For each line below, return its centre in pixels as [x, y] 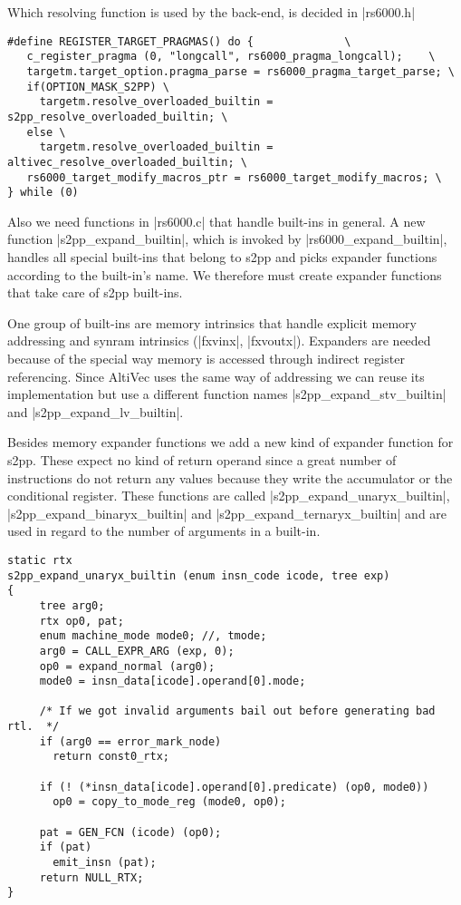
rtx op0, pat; [82, 621]
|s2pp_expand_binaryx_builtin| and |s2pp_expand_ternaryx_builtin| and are [227, 513]
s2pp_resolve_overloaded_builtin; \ [118, 117]
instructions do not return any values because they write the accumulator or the [230, 477]
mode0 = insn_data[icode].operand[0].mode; [173, 681]
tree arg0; [72, 605]
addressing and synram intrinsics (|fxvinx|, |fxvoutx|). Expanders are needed [219, 341]
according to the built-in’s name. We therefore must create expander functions [225, 274]
